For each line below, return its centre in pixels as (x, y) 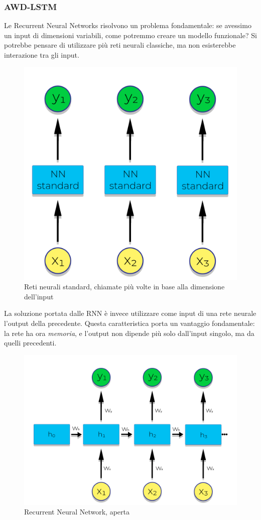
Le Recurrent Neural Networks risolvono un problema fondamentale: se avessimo (128, 25)
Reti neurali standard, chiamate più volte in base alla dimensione (124, 287)
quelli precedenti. (30, 343)
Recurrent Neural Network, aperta (77, 512)
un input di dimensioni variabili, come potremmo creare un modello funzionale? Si (130, 35)
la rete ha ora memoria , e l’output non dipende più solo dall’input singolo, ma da (129, 333)
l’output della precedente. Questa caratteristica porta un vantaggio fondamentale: (129, 323)
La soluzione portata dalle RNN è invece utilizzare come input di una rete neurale (130, 313)
